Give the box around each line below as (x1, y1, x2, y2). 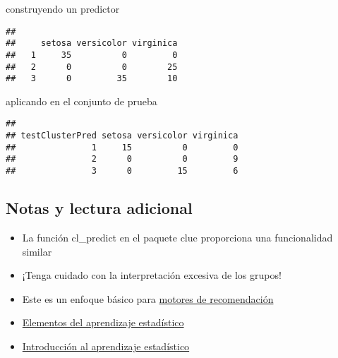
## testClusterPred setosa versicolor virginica (6, 131, 239, 141)
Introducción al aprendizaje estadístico (22, 338, 190, 353)
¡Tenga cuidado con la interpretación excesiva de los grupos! (22, 268, 282, 282)
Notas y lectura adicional (6, 197, 193, 219)
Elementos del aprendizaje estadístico (22, 315, 184, 330)
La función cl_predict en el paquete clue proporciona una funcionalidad (22, 229, 333, 244)
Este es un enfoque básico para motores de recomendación (22, 291, 274, 306)
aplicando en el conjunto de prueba (6, 93, 157, 108)
